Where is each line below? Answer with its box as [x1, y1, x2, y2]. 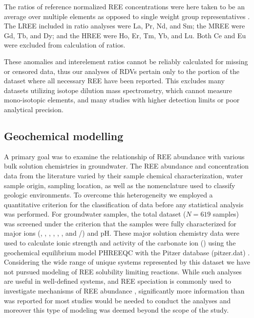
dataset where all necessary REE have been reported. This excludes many [4, 75, 225, 86]
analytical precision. [4, 104, 63, 114]
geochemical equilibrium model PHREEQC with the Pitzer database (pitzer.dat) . [4, 247, 250, 257]
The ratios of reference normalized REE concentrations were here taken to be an [4, 1, 245, 11]
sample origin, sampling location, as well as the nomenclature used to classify [4, 180, 235, 190]
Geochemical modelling [4, 128, 124, 143]
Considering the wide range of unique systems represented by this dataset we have [4, 257, 250, 267]
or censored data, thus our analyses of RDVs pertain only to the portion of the [4, 66, 240, 76]
